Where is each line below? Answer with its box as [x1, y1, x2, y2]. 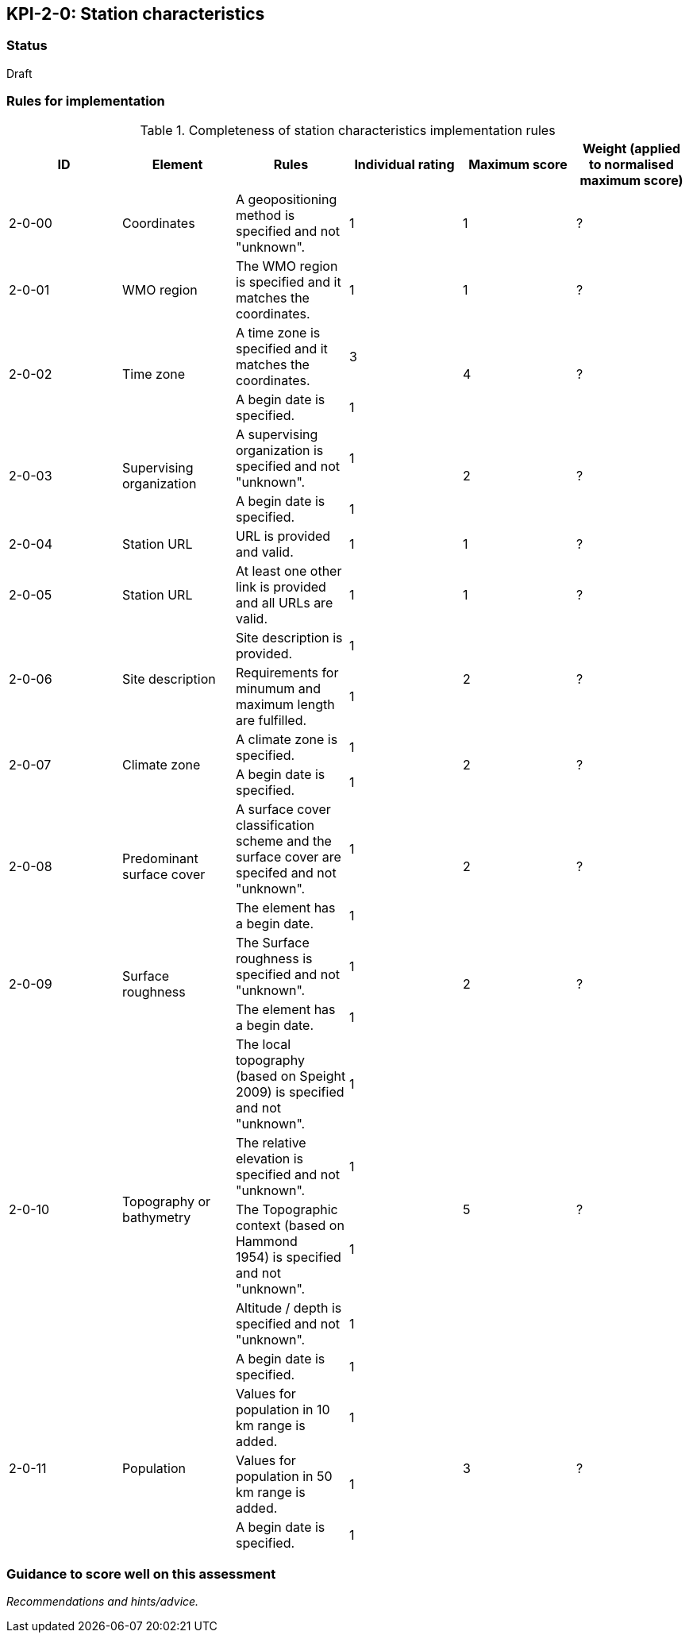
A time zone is [235, 324, 321, 341]
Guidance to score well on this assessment [6, 1565, 276, 1582]
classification [235, 816, 314, 833]
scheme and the [235, 832, 332, 849]
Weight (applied [582, 140, 681, 156]
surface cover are [235, 848, 341, 865]
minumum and [235, 680, 321, 696]
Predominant [121, 850, 198, 866]
